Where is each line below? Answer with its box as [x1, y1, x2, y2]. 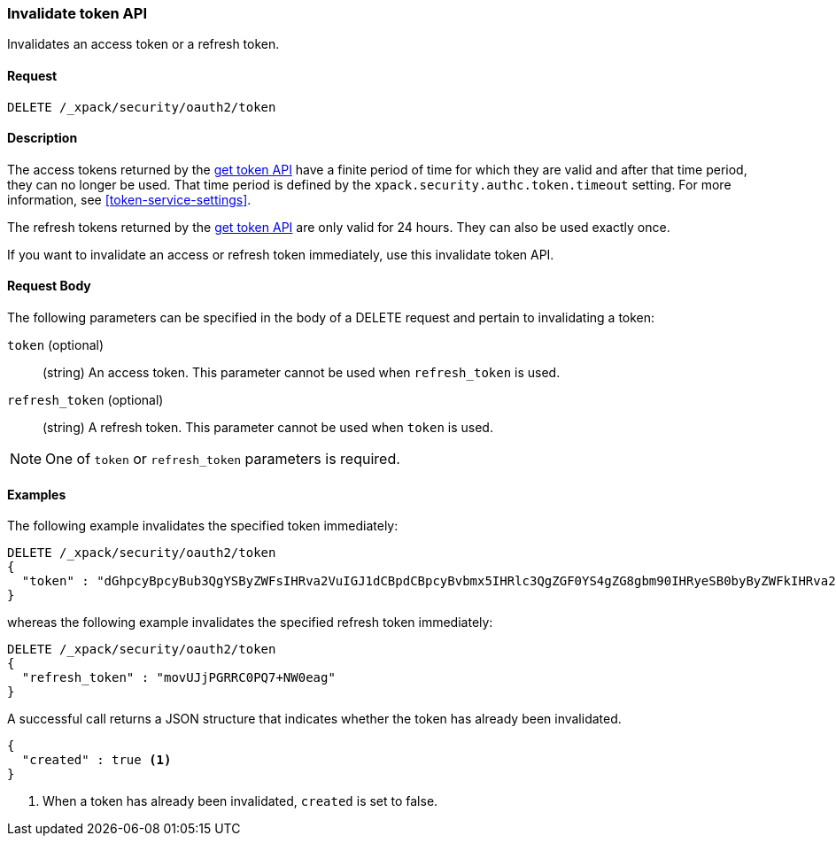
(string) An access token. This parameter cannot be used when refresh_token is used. [43, 365, 561, 381]
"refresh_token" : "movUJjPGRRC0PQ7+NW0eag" [21, 670, 336, 685]
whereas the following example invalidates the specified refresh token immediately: [7, 615, 493, 630]
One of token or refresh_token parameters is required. [45, 450, 400, 468]
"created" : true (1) [21, 753, 172, 768]
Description [7, 130, 78, 146]
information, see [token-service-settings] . [7, 191, 252, 207]
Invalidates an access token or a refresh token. [7, 36, 280, 52]
